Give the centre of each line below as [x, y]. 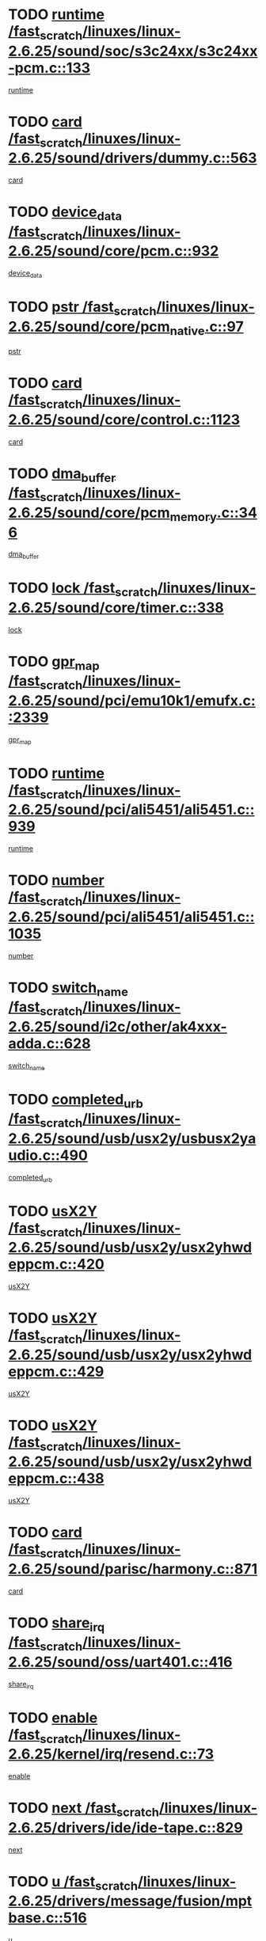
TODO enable [53, 1717]
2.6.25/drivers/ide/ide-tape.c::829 [125, 1827]
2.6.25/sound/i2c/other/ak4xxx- [118, 1027]
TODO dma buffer [62, 475]
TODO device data [65, 213]
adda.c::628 [49, 1044]
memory [194, 517]
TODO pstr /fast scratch [82, 308]
